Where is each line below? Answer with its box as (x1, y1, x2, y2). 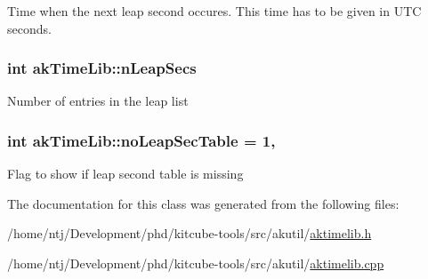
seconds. (7, 19, 52, 37)
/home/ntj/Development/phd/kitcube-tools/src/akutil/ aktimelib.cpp (7, 254, 384, 272)
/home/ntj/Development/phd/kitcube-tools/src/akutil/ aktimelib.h (7, 224, 372, 243)
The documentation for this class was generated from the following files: (7, 194, 400, 212)
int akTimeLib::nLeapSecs (7, 57, 197, 79)
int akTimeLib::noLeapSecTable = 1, (7, 129, 276, 151)
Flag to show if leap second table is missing (7, 164, 244, 183)
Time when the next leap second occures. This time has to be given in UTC (7, 2, 422, 20)
